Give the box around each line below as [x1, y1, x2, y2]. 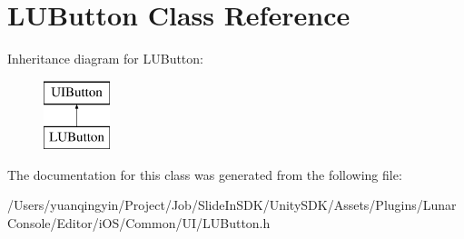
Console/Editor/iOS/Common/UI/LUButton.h [7, 214, 271, 233]
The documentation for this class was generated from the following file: [7, 164, 402, 184]
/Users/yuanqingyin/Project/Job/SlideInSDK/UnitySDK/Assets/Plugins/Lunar [7, 195, 457, 214]
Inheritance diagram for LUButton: [7, 49, 203, 68]
